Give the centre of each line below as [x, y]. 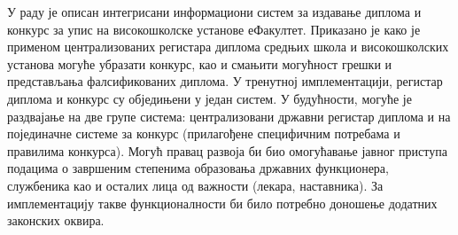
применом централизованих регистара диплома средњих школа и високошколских [228, 47]
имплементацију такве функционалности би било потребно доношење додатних [222, 203]
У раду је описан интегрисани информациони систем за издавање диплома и [214, 12]
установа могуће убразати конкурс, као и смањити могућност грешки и [200, 63]
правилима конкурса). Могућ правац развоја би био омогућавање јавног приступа [227, 150]
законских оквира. [56, 220]
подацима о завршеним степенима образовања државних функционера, [198, 168]
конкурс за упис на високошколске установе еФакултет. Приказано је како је [214, 29]
